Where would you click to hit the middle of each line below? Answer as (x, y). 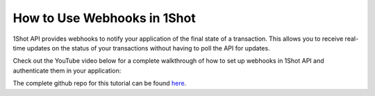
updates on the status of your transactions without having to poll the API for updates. (148, 48)
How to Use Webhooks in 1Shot (104, 18)
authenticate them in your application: (67, 70)
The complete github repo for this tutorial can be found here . (100, 84)
